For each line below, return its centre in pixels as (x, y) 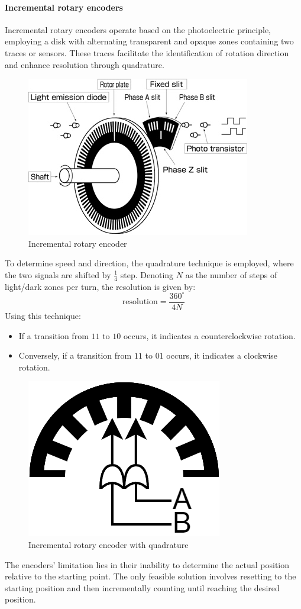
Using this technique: (43, 315)
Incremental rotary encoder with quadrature (109, 544)
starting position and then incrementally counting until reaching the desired (142, 587)
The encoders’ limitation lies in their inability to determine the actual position (147, 564)
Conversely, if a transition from (75, 355)
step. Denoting (147, 274)
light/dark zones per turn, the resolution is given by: (100, 286)
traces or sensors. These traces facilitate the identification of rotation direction (147, 52)
